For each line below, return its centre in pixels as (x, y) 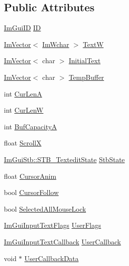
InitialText (85, 60)
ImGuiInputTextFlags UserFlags (53, 225)
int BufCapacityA (31, 126)
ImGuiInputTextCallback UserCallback (63, 241)
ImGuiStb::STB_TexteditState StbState (64, 159)
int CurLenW (24, 110)
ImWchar (56, 44)
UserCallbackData (52, 258)
